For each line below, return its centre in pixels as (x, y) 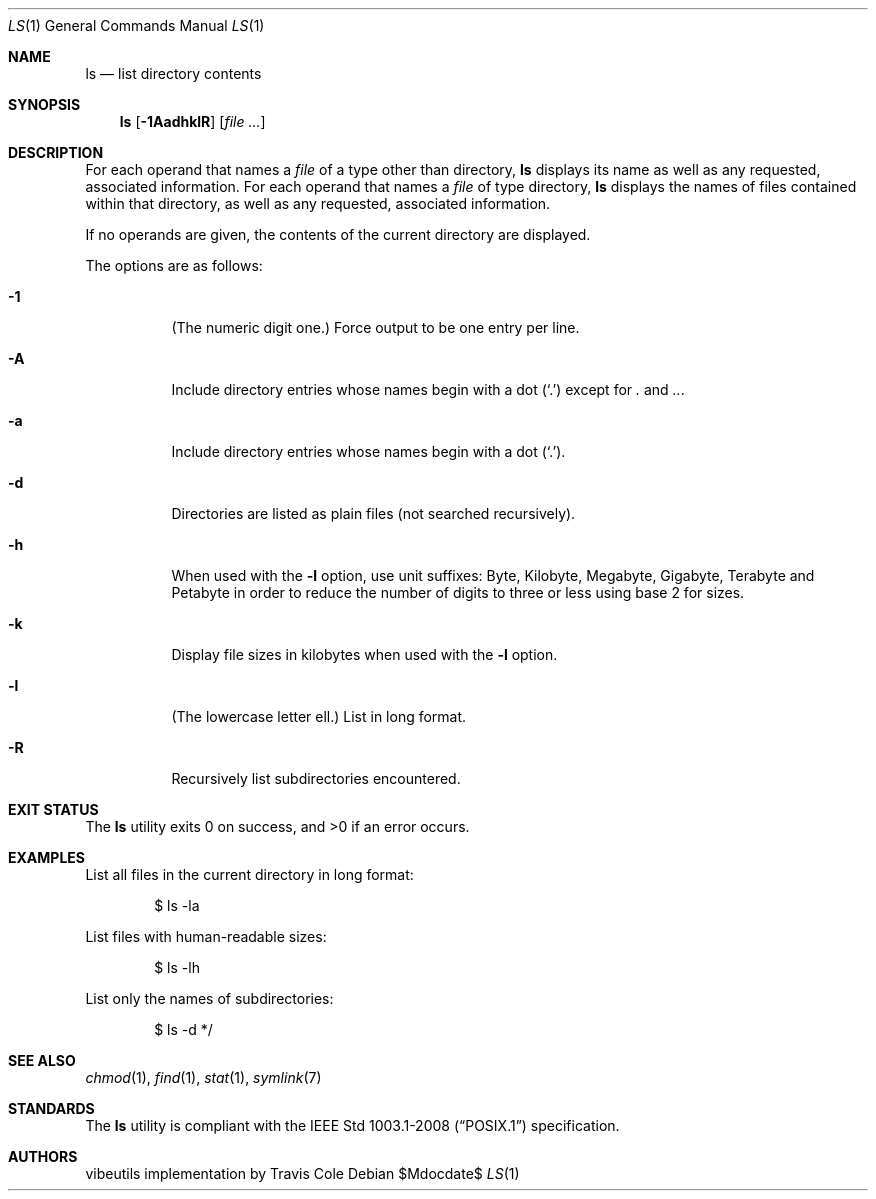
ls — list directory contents (173, 73)
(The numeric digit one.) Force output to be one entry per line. (375, 327)
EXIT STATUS (53, 809)
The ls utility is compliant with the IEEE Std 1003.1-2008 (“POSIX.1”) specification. (352, 1125)
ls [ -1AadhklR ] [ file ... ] (192, 121)
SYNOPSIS (44, 104)
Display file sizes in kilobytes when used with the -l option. (364, 654)
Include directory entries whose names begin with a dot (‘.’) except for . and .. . (428, 389)
